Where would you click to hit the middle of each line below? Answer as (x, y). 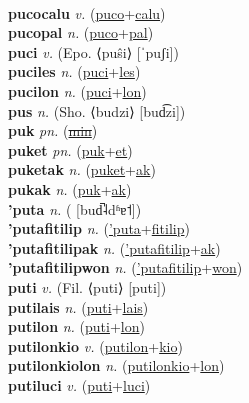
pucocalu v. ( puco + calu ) (87, 12)
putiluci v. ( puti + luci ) (79, 384)
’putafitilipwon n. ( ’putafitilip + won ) (125, 267)
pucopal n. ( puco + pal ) (81, 32)
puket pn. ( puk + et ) (70, 149)
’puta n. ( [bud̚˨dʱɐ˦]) (75, 208)
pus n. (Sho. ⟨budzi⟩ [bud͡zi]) (97, 110)
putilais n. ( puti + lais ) (78, 306)
